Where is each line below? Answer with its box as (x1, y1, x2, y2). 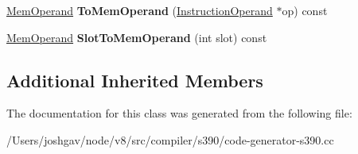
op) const (282, 2, 328, 18)
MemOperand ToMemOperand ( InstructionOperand (6, 2, 273, 18)
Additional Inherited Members (6, 67, 263, 92)
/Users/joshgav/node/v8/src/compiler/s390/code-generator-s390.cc (6, 131, 334, 148)
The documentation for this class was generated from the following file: (6, 105, 352, 121)
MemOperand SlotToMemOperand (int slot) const (6, 29, 267, 45)
